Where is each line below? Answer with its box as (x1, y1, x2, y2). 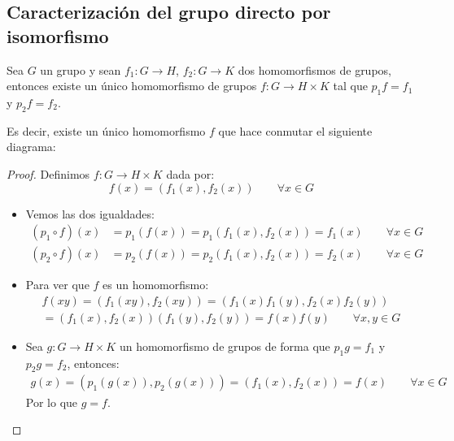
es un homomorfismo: (103, 276, 209, 293)
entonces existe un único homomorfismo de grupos (7, 77, 257, 94)
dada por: (166, 165, 215, 182)
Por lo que (25, 393, 78, 410)
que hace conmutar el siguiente (218, 122, 373, 139)
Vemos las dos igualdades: (25, 205, 155, 222)
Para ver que (25, 276, 89, 293)
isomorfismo (7, 23, 109, 48)
